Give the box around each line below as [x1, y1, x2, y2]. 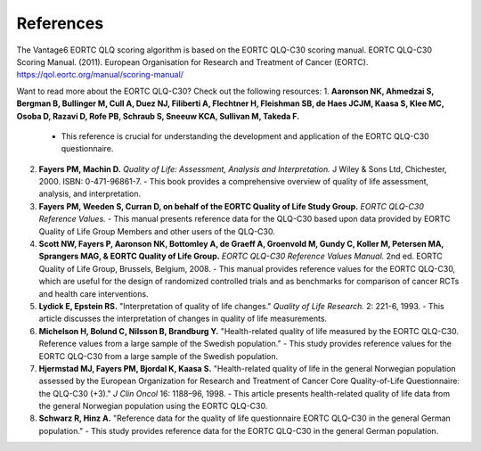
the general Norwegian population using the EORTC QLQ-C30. [38, 401, 268, 412]
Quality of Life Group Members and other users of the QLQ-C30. [38, 225, 275, 236]
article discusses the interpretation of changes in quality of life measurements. [38, 313, 328, 324]
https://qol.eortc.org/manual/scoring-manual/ [16, 70, 184, 80]
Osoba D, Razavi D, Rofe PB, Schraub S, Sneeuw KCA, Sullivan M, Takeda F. [16, 111, 300, 121]
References [16, 13, 104, 33]
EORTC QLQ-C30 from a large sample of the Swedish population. [38, 350, 279, 361]
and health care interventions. [38, 288, 149, 299]
